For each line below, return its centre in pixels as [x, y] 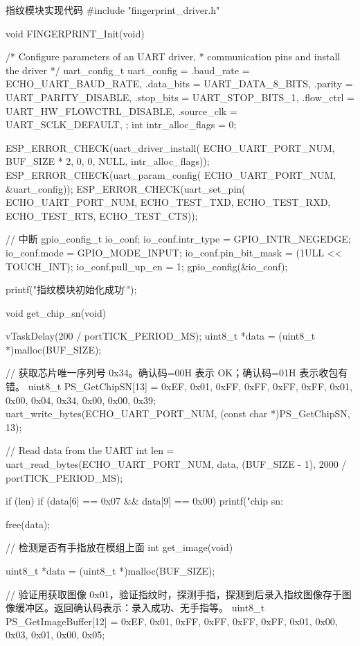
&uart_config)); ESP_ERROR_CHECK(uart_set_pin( [126, 188]
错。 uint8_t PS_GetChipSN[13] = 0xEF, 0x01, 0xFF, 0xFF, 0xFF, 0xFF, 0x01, [179, 386]
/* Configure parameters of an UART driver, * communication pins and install [173, 56]
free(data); [28, 524]
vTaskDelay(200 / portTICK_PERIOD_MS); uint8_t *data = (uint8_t [161, 336]
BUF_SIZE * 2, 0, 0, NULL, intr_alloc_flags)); [108, 161]
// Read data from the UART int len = [90, 450]
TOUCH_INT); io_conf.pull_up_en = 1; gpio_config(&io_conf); [147, 266]
